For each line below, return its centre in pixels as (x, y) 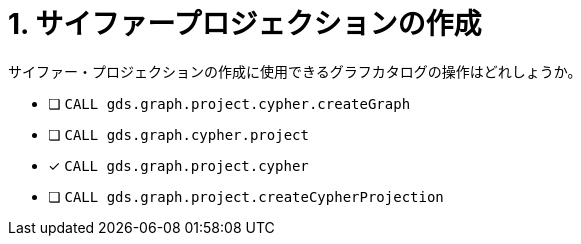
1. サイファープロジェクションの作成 (245, 24)
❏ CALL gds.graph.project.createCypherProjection (246, 196)
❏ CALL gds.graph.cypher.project (178, 134)
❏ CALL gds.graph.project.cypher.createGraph (229, 103)
